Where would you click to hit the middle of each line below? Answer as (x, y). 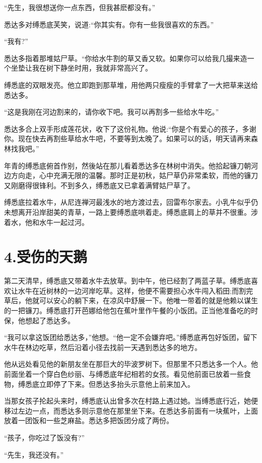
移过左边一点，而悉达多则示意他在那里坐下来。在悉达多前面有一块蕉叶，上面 (131, 410)
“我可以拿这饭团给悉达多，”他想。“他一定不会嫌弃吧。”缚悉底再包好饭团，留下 (131, 337)
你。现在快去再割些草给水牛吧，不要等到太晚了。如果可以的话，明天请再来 (127, 138)
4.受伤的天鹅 (46, 256)
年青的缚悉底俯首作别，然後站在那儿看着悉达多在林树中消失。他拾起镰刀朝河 (131, 165)
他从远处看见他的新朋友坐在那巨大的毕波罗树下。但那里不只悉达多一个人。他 (131, 364)
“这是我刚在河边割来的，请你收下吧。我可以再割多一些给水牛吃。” (112, 112)
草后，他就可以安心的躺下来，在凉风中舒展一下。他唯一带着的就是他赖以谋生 (131, 300)
